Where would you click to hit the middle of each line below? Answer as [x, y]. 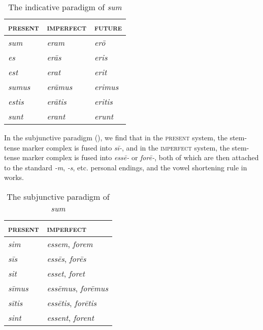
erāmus [60, 87]
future [108, 27]
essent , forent [71, 317]
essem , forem [70, 244]
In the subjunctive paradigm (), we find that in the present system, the [116, 137]
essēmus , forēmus [77, 288]
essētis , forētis [72, 303]
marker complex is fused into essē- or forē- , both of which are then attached [140, 157]
